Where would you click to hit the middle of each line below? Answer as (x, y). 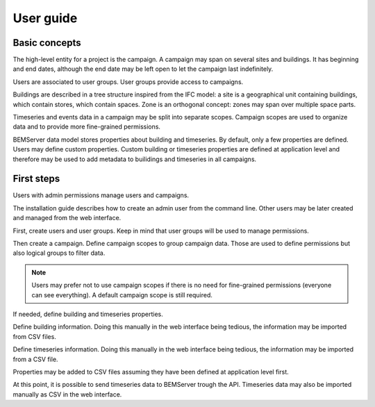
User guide (45, 18)
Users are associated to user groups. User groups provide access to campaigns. (128, 82)
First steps (36, 179)
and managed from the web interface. (67, 218)
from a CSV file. (35, 359)
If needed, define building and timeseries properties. (88, 314)
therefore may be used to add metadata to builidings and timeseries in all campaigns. (135, 159)
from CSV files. (35, 336)
